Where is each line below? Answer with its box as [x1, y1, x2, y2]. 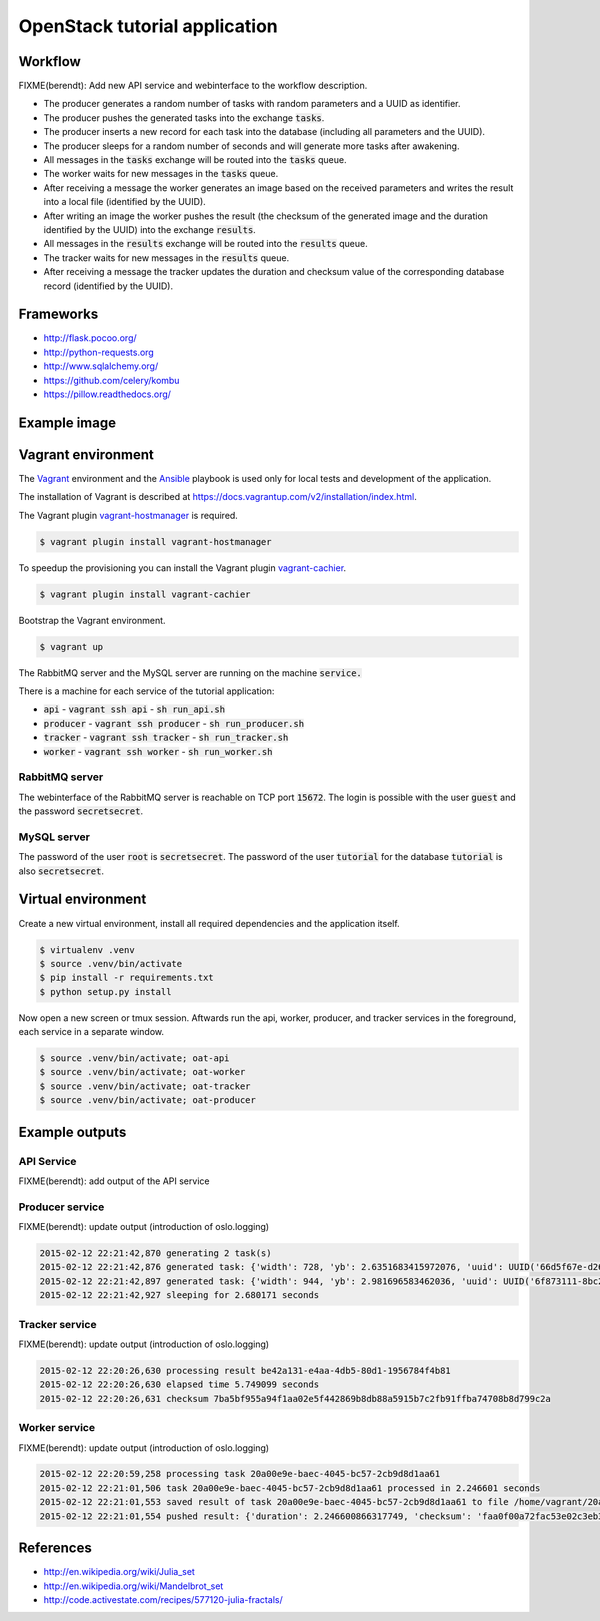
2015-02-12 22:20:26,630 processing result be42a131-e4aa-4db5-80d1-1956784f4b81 [39, 1365, 452, 1376]
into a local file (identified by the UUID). [43, 196, 207, 208]
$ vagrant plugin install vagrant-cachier [39, 588, 251, 600]
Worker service [18, 1421, 95, 1435]
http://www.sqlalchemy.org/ [43, 360, 159, 372]
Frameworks [18, 306, 99, 323]
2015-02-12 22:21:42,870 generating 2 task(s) [39, 1248, 272, 1259]
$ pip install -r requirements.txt [39, 972, 214, 984]
